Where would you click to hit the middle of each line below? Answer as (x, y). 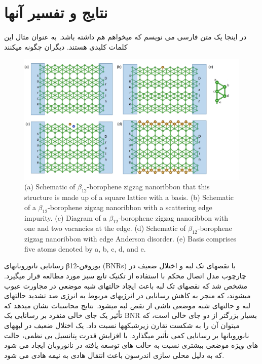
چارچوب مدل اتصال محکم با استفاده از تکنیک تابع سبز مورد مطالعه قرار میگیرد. (125, 275)
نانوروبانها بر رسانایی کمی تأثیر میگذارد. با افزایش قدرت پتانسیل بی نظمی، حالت (127, 335)
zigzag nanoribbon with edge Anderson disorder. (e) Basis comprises (130, 239)
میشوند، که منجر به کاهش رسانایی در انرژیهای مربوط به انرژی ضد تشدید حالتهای (127, 295)
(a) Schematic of (50, 187)
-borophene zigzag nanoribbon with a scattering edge (130, 207)
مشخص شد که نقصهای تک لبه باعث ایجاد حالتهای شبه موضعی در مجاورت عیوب (126, 285)
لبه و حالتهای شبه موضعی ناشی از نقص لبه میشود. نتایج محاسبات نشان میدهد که (127, 305)
